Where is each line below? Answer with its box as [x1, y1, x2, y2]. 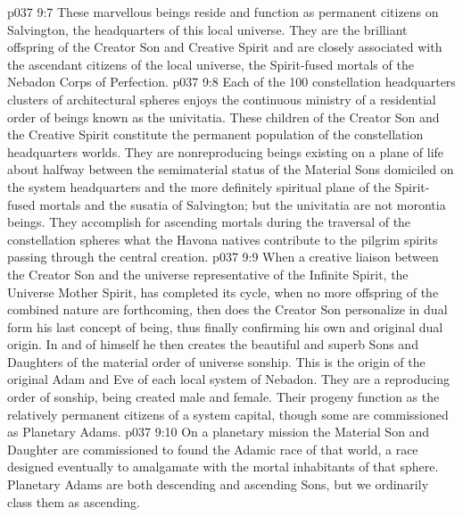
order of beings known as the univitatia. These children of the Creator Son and [7, 107, 440, 126]
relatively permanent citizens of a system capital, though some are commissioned [7, 404, 449, 423]
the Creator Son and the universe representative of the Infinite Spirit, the [7, 264, 409, 283]
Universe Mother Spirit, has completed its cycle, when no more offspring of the [7, 282, 439, 301]
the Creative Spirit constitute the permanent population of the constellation [7, 125, 424, 144]
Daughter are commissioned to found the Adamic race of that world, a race [7, 439, 418, 458]
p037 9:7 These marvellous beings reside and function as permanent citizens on [7, 3, 439, 21]
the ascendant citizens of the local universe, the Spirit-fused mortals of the [7, 54, 414, 73]
